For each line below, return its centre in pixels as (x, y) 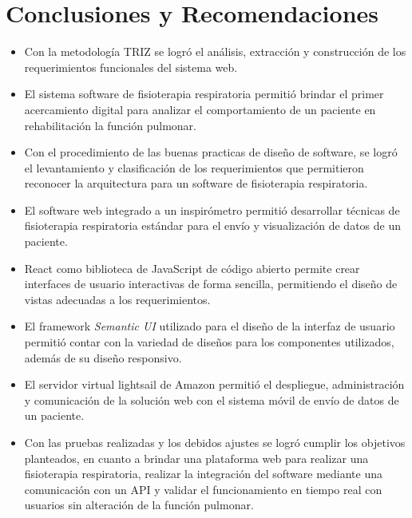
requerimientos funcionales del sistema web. (131, 67)
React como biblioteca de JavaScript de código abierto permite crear (192, 268)
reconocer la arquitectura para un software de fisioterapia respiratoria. (196, 183)
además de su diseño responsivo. (103, 357)
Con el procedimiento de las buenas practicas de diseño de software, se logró (211, 152)
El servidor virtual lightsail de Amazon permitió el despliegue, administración (214, 384)
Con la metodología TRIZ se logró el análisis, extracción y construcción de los (215, 51)
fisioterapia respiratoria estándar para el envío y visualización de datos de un (212, 225)
